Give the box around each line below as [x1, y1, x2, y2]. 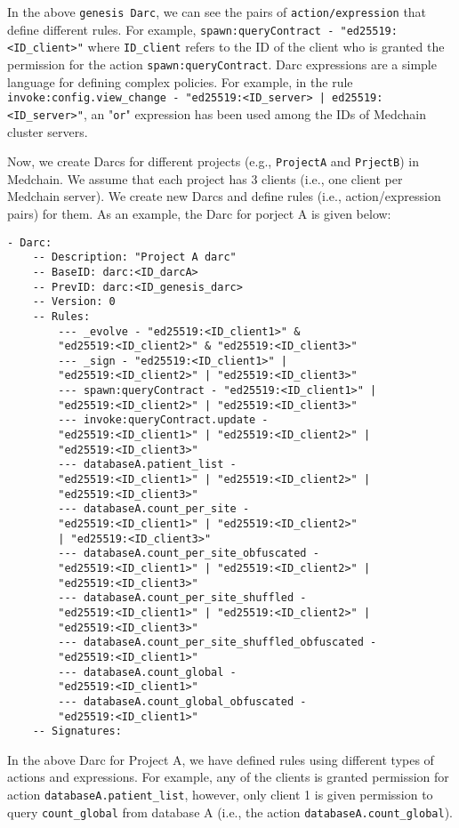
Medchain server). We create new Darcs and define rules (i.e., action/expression [7, 187, 441, 205]
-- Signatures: [32, 725, 122, 738]
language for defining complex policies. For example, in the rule [7, 72, 353, 91]
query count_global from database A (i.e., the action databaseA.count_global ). [7, 802, 454, 821]
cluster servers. [7, 122, 88, 141]
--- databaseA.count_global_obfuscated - [58, 695, 307, 708]
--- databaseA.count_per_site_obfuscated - [58, 547, 319, 560]
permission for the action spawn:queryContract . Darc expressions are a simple [7, 54, 437, 73]
